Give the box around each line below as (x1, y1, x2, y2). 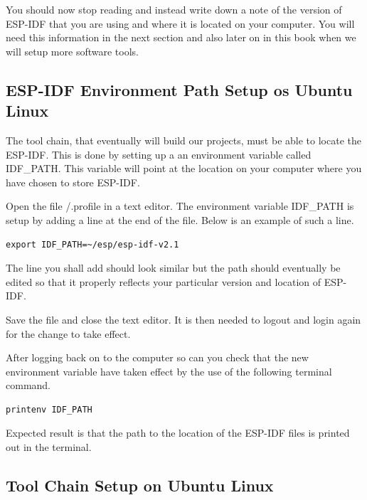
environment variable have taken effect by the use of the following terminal (6, 363, 332, 378)
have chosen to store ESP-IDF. (6, 174, 140, 189)
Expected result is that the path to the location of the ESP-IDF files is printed (6, 425, 350, 440)
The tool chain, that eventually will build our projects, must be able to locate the (6, 132, 361, 147)
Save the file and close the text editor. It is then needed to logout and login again (6, 312, 361, 326)
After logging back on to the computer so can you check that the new (6, 350, 309, 365)
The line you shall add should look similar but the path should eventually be (6, 260, 341, 275)
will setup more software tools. (6, 43, 139, 58)
